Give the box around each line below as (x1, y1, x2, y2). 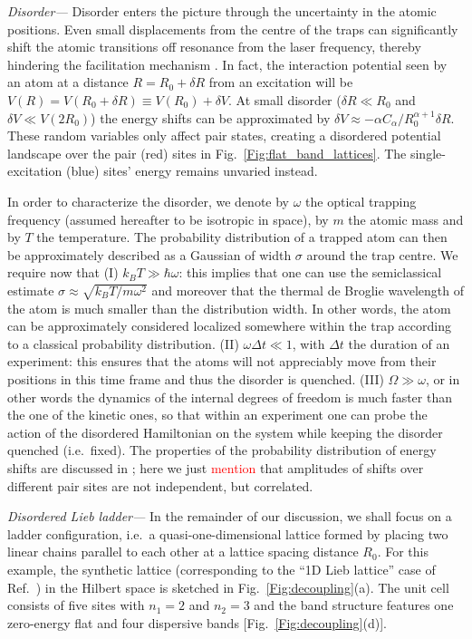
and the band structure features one (254, 595, 454, 615)
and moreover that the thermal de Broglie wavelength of (151, 280, 464, 299)
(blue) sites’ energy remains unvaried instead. (65, 161, 318, 180)
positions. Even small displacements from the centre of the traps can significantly (7, 19, 458, 38)
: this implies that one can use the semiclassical (178, 263, 442, 282)
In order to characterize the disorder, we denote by (7, 191, 290, 210)
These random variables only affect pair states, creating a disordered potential (7, 126, 441, 145)
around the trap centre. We (306, 245, 458, 264)
